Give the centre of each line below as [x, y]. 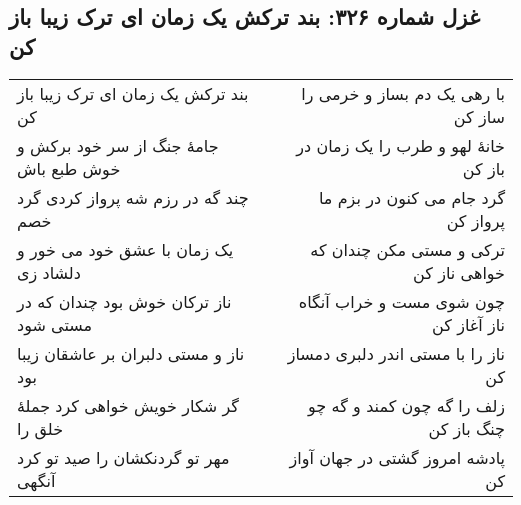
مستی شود [55, 324]
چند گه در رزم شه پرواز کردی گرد [133, 197]
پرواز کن [475, 220]
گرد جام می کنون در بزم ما [411, 197]
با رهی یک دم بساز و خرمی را [403, 93]
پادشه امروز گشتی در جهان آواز [397, 457]
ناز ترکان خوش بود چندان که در [124, 301]
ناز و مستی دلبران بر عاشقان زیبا [131, 353]
